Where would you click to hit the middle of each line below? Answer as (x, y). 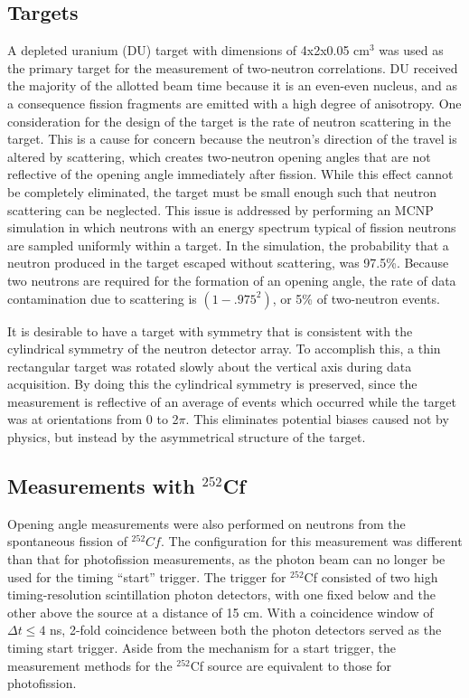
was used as (411, 50)
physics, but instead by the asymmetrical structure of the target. (187, 437)
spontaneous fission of (67, 541)
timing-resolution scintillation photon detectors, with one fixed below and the (222, 594)
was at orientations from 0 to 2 (93, 419)
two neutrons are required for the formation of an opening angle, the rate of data (232, 280)
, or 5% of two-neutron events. (356, 298)
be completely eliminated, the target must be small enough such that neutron (222, 191)
